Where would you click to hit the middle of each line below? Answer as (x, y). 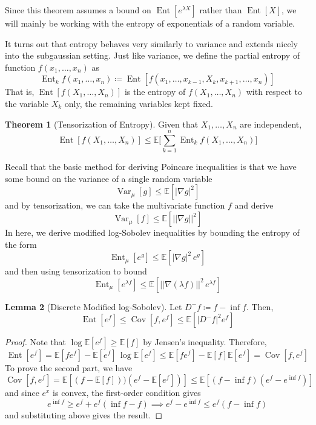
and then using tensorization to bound (76, 271)
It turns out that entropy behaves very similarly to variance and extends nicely (151, 43)
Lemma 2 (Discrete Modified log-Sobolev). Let (94, 306)
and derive (254, 205)
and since (22, 393)
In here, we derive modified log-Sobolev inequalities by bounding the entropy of (152, 232)
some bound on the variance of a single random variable (109, 178)
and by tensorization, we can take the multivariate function (115, 205)
